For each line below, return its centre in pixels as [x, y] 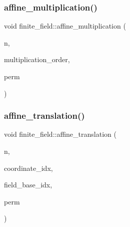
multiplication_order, [37, 59]
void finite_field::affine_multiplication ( [65, 26]
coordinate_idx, [28, 168]
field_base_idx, [28, 185]
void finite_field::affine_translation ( [60, 134]
